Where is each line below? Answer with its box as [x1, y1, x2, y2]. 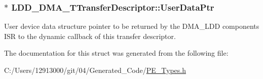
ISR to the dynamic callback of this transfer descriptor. [4, 30, 176, 41]
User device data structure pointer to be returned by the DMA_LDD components [4, 21, 259, 31]
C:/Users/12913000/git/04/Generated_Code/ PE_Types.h [4, 65, 186, 75]
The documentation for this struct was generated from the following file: [4, 48, 229, 58]
